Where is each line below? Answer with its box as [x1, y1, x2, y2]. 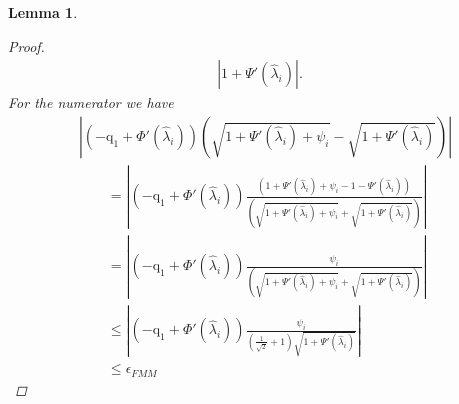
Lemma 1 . [8, 2, 78, 22]
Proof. [8, 35, 45, 56]
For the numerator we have [8, 92, 174, 113]
